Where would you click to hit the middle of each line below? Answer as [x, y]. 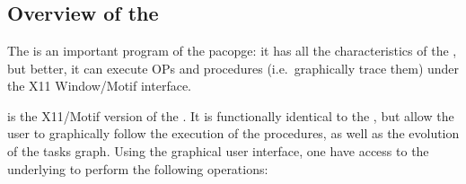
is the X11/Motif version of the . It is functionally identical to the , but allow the [231, 115]
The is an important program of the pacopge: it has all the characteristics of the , [232, 50]
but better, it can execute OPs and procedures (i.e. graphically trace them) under [233, 68]
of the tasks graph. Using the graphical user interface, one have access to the [218, 150]
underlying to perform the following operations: [138, 168]
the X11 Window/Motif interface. [100, 86]
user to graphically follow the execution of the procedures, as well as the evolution [233, 133]
